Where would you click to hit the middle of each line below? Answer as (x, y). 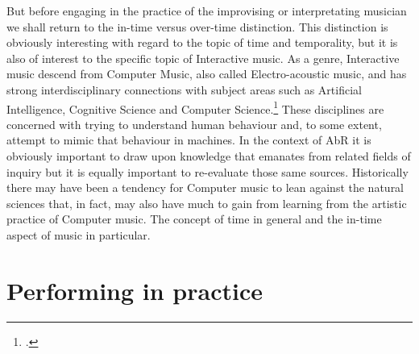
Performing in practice (135, 290)
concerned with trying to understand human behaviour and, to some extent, (194, 124)
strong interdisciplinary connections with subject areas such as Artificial (184, 89)
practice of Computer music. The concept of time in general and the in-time (194, 219)
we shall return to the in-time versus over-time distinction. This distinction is (197, 26)
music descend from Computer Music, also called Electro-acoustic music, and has (207, 74)
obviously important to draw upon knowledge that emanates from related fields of (209, 156)
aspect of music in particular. (79, 234)
